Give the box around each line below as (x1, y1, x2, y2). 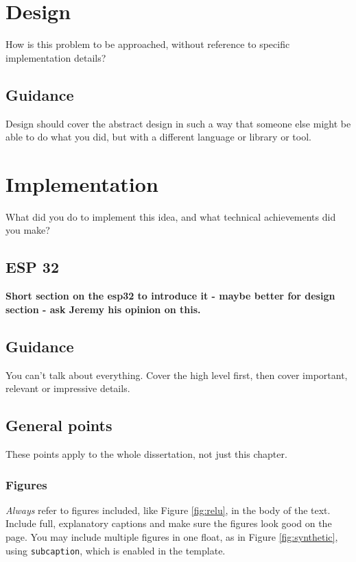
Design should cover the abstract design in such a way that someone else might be (5, 116, 351, 130)
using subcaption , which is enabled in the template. (5, 543, 226, 557)
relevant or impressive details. (5, 381, 130, 395)
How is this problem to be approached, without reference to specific (5, 37, 290, 51)
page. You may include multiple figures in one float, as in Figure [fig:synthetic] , (5, 530, 338, 543)
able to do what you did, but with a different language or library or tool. (5, 130, 311, 144)
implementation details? (5, 50, 106, 64)
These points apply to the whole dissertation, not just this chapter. (5, 447, 287, 461)
